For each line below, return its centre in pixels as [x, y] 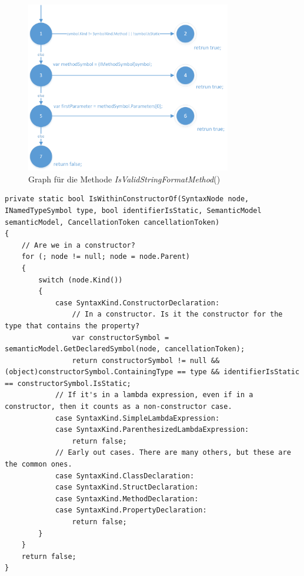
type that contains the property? [72, 326]
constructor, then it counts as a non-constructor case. [118, 407]
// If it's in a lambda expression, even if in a [154, 395]
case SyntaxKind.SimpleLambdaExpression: [137, 418]
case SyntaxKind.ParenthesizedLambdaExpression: [152, 430]
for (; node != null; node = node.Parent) [106, 257]
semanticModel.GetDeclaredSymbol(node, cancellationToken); [125, 349]
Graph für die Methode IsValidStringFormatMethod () [124, 179]
